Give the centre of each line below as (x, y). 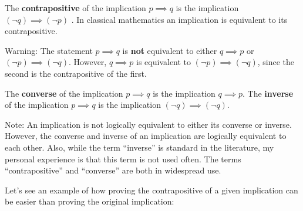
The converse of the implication (64, 93)
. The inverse (268, 93)
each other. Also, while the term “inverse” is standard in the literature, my (139, 147)
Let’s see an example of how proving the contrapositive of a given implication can (151, 190)
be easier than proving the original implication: (90, 201)
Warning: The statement (49, 50)
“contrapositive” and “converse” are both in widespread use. (113, 170)
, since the (276, 62)
